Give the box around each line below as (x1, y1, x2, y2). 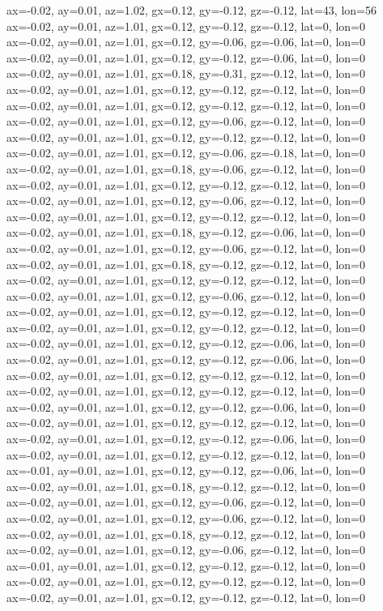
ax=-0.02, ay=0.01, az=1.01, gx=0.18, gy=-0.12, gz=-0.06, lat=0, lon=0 (6, 224, 365, 241)
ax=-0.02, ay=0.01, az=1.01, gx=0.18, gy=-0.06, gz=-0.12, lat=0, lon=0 (6, 160, 365, 177)
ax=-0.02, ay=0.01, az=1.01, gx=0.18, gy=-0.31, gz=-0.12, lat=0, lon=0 (6, 65, 365, 82)
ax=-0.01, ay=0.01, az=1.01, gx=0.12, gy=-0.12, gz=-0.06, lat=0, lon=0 (6, 462, 365, 479)
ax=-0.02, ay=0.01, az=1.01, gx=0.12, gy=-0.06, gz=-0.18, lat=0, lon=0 (6, 144, 365, 161)
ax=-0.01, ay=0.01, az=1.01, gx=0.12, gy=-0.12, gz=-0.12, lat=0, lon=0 (6, 557, 365, 574)
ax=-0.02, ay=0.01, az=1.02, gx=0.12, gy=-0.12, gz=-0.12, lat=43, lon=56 (6, 2, 377, 18)
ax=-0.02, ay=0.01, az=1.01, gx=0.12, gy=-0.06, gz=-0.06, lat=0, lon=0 (6, 33, 365, 50)
